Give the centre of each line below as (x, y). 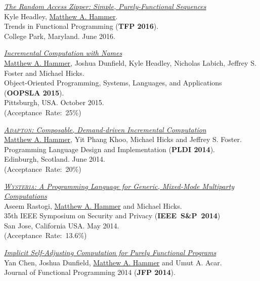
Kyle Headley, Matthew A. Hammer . (61, 16)
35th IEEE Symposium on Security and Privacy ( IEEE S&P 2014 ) (112, 216)
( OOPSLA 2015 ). (34, 92)
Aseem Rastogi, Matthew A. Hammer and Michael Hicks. (93, 205)
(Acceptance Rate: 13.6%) (46, 235)
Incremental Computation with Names (63, 53)
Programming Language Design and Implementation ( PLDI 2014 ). (110, 149)
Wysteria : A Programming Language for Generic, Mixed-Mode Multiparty (119, 186)
